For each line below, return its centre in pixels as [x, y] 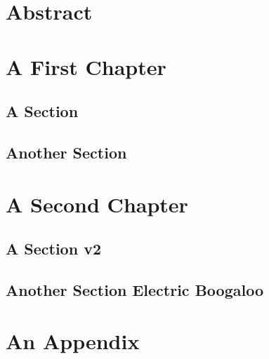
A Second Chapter [97, 204]
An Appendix [73, 341]
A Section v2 [53, 249]
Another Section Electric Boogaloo [134, 289]
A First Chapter [86, 66]
